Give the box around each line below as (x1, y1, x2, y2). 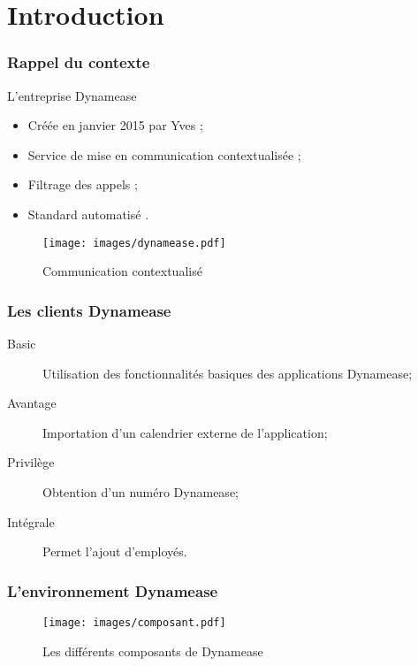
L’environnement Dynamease (7, 579, 218, 601)
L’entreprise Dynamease (7, 86, 137, 104)
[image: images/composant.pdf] (42, 616, 226, 629)
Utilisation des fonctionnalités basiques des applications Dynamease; (42, 364, 413, 382)
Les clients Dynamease (7, 299, 171, 321)
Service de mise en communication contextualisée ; (27, 145, 301, 164)
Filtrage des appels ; (27, 175, 138, 194)
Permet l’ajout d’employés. (42, 542, 187, 561)
